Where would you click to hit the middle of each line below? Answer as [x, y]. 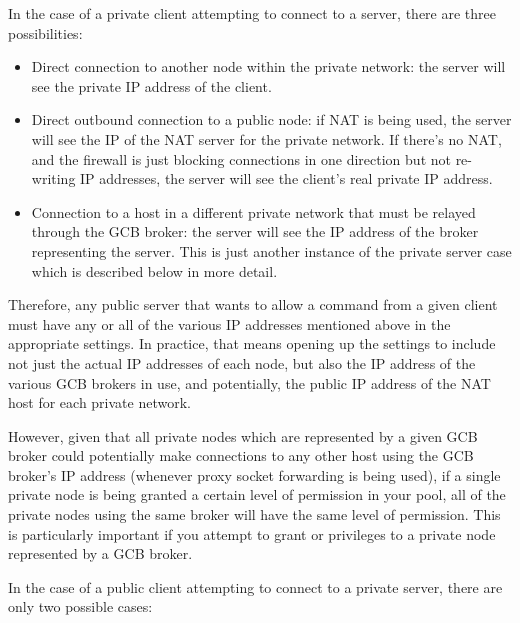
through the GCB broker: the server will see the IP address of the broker [255, 231]
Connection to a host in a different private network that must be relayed [253, 211]
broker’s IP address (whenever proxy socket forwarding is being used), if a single [254, 474]
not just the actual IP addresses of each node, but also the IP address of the [242, 362]
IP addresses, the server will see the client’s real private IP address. [286, 178]
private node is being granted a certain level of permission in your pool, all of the [257, 494]
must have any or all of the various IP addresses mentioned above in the [229, 323]
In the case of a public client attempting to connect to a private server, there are [255, 586]
